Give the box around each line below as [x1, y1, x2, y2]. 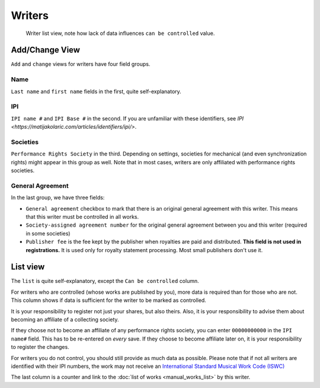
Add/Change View [11, 45, 80, 55]
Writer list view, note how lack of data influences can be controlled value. [25, 30, 215, 37]
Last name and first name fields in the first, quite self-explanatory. [11, 88, 182, 95]
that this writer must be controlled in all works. [25, 213, 139, 220]
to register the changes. [11, 344, 69, 351]
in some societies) [25, 230, 71, 237]
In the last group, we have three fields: [11, 194, 105, 201]
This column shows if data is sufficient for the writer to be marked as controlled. [11, 297, 207, 304]
